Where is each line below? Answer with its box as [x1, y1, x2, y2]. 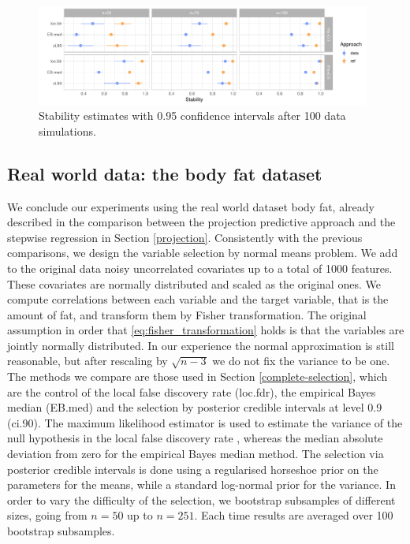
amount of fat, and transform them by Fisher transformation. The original [7, 306, 367, 322]
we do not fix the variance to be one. [212, 352, 390, 369]
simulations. [39, 122, 96, 139]
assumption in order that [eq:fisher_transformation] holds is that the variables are [7, 322, 404, 338]
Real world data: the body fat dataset [7, 161, 322, 185]
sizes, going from [7, 507, 88, 524]
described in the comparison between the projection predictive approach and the [7, 214, 396, 230]
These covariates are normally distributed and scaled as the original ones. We [7, 275, 381, 292]
